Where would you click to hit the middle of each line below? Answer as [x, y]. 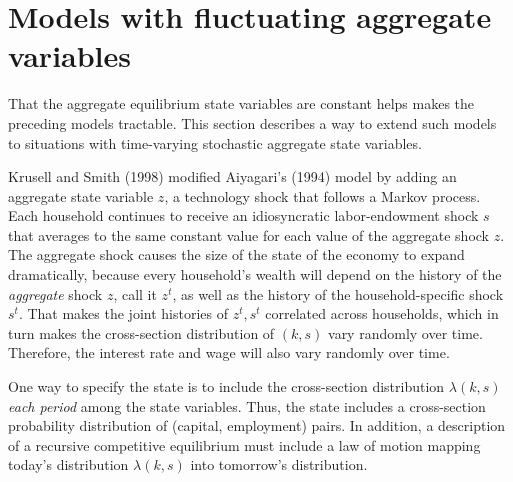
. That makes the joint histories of [123, 313]
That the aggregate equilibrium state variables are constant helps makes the [241, 103]
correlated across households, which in [382, 313]
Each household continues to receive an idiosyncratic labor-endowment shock [243, 215]
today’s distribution [68, 464]
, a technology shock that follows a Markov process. [322, 195]
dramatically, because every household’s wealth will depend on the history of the [255, 274]
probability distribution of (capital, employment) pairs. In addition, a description [257, 425]
